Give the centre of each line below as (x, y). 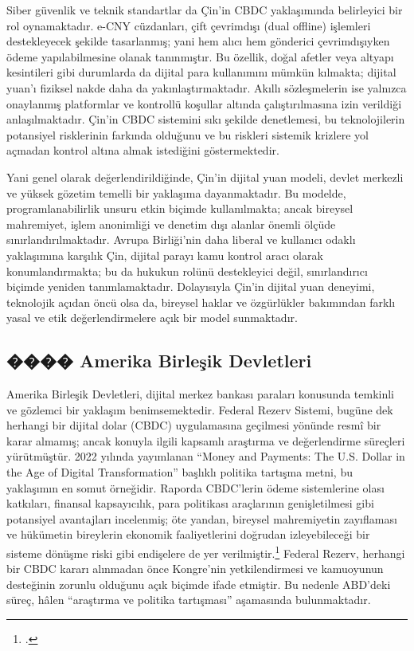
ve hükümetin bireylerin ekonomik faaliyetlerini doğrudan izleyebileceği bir (188, 534)
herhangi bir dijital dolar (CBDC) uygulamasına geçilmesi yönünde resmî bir (194, 425)
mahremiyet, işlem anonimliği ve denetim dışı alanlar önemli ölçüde (171, 224)
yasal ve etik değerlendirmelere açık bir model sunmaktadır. (152, 318)
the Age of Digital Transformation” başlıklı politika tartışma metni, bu (180, 472)
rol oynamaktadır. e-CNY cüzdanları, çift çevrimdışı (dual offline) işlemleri (189, 25)
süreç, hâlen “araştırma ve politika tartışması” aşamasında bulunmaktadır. (189, 600)
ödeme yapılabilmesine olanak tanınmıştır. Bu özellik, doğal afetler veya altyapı (200, 56)
